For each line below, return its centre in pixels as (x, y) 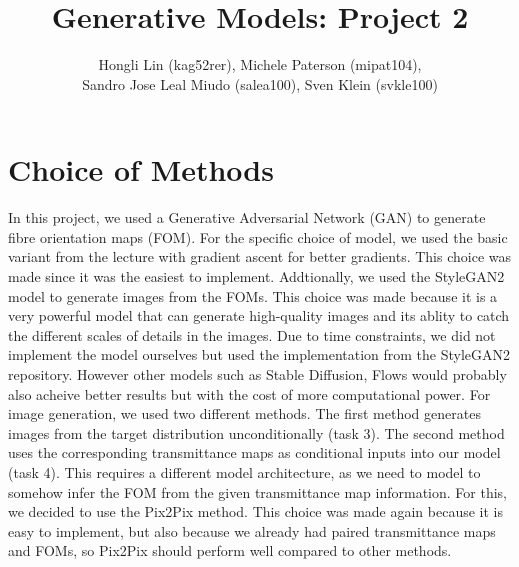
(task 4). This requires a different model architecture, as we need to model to (244, 471)
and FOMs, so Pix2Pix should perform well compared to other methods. (230, 550)
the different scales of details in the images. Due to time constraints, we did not (252, 334)
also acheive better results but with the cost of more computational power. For (249, 393)
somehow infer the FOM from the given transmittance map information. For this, (257, 491)
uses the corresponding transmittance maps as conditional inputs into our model (254, 452)
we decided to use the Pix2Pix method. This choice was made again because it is (255, 511)
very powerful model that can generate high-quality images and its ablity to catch (259, 315)
